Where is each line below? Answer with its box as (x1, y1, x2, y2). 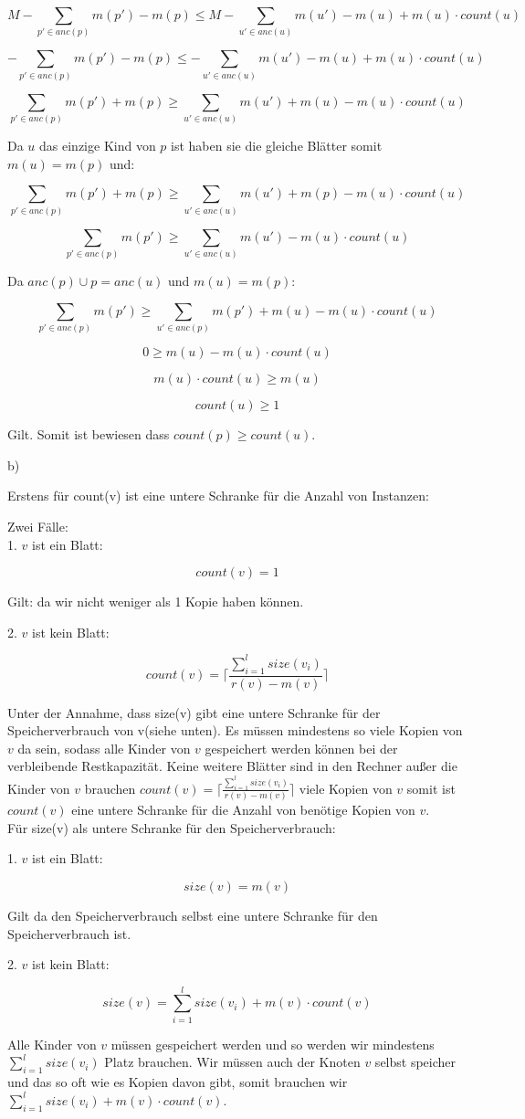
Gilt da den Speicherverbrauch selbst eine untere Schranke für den (7, 905, 378, 924)
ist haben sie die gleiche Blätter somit (171, 136, 383, 155)
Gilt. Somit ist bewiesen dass (7, 425, 170, 444)
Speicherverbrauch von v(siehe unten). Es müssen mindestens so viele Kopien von (7, 721, 463, 740)
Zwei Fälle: (7, 516, 68, 535)
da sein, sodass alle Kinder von (17, 738, 191, 757)
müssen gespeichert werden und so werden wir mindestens (110, 1034, 435, 1053)
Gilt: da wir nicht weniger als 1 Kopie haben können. (7, 592, 304, 611)
